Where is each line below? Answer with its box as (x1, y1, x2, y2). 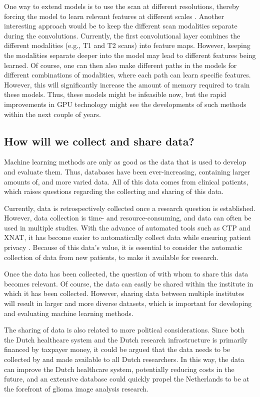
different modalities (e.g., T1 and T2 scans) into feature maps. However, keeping (4, 40, 250, 50)
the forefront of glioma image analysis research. (4, 383, 148, 393)
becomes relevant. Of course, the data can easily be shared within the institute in (4, 278, 253, 288)
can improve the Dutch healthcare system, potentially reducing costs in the (4, 363, 234, 374)
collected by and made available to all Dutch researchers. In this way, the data (4, 354, 244, 364)
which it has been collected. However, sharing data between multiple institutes (4, 288, 244, 298)
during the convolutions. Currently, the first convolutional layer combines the (4, 30, 240, 40)
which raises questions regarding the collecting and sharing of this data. (4, 186, 223, 196)
